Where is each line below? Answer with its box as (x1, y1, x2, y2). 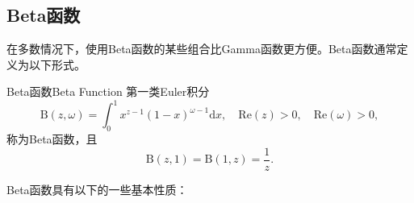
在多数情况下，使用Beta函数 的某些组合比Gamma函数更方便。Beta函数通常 (6, 40, 397, 57)
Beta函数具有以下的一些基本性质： (6, 180, 188, 197)
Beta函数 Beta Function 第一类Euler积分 (6, 83, 210, 100)
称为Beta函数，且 (6, 130, 98, 147)
